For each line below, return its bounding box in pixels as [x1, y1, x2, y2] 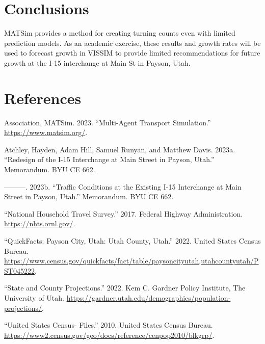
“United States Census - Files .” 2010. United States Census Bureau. [4, 320, 213, 330]
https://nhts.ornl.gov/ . [4, 218, 75, 229]
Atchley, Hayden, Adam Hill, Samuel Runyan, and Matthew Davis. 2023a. [4, 144, 235, 154]
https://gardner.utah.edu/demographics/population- [66, 292, 231, 303]
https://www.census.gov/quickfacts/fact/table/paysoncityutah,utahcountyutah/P [4, 255, 259, 266]
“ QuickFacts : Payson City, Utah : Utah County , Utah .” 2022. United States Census [4, 235, 261, 246]
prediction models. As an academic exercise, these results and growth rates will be [4, 37, 261, 48]
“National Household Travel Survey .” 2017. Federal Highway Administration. [4, 208, 243, 219]
